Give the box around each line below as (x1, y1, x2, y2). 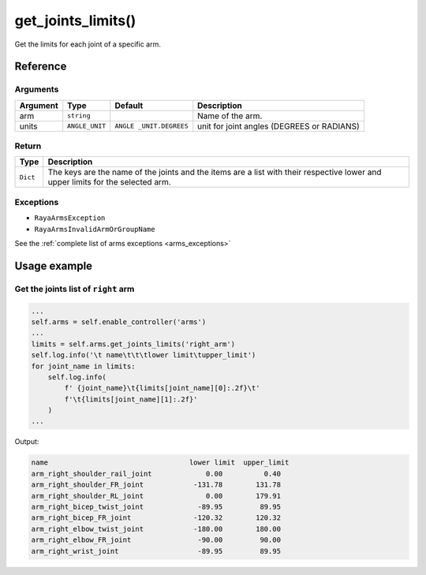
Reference (14, 60, 67, 73)
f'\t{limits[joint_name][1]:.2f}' (64, 394, 198, 404)
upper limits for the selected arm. (47, 177, 171, 188)
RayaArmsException (34, 214, 106, 222)
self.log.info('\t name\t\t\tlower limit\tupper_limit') (31, 351, 256, 360)
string (67, 111, 91, 120)
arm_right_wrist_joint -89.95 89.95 (31, 547, 282, 555)
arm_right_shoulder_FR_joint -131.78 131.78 (31, 480, 282, 489)
